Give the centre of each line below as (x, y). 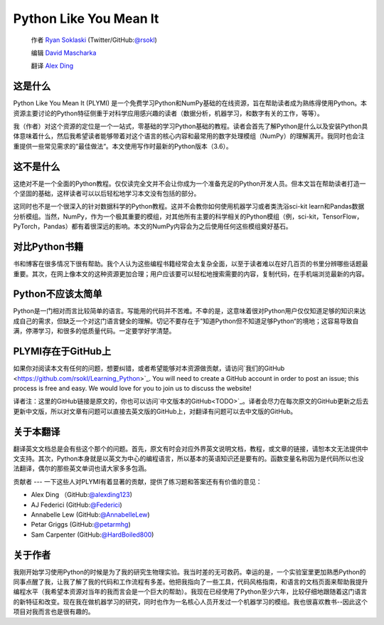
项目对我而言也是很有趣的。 (54, 611)
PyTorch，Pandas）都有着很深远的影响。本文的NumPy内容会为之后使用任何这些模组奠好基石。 (153, 226)
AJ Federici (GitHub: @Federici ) (76, 505)
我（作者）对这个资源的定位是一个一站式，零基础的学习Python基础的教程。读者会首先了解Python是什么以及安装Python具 (191, 126)
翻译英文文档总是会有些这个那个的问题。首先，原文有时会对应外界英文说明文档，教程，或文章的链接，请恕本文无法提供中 (191, 448)
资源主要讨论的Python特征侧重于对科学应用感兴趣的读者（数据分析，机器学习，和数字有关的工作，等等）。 (168, 113)
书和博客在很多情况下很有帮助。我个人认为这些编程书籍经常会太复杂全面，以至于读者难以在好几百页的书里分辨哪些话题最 (191, 264)
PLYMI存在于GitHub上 (62, 351)
